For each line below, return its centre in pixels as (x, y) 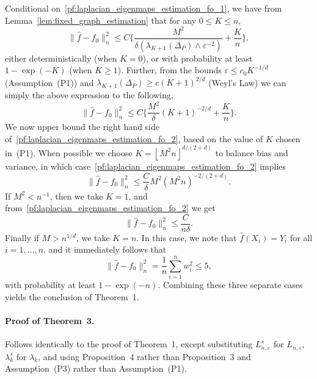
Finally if (22, 237)
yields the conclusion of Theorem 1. (72, 296)
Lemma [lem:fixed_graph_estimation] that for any (101, 20)
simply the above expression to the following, (89, 95)
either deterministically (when (61, 58)
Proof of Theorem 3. (50, 320)
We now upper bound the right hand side (82, 127)
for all (301, 237)
